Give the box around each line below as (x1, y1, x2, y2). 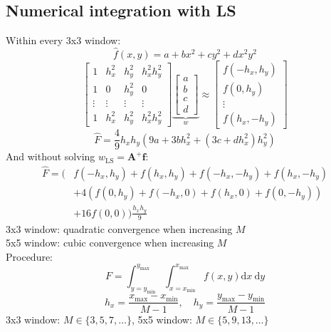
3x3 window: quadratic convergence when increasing (6, 221, 233, 236)
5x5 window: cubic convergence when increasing (6, 235, 214, 250)
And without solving (6, 149, 95, 164)
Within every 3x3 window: (6, 33, 121, 48)
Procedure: (6, 249, 53, 264)
